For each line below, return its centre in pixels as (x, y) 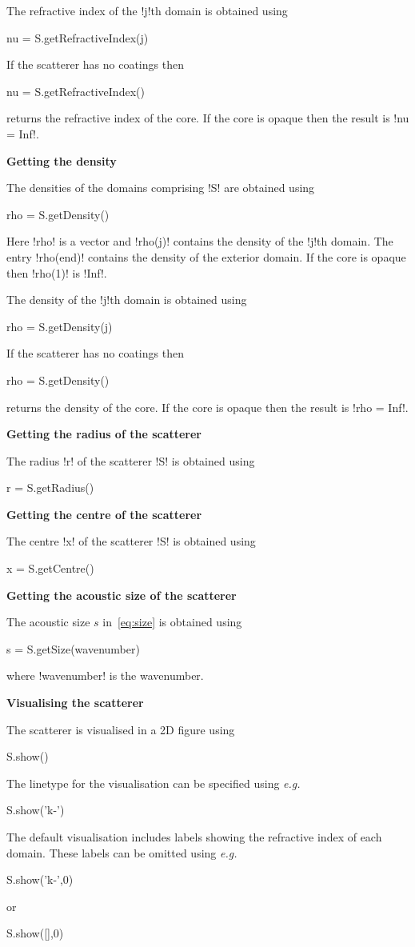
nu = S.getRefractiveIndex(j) (78, 37)
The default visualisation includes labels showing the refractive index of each (194, 837)
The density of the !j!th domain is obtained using (127, 300)
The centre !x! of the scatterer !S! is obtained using (131, 541)
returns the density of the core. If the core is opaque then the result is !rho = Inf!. (207, 407)
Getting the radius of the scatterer (104, 434)
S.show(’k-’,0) (40, 879)
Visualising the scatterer (75, 703)
